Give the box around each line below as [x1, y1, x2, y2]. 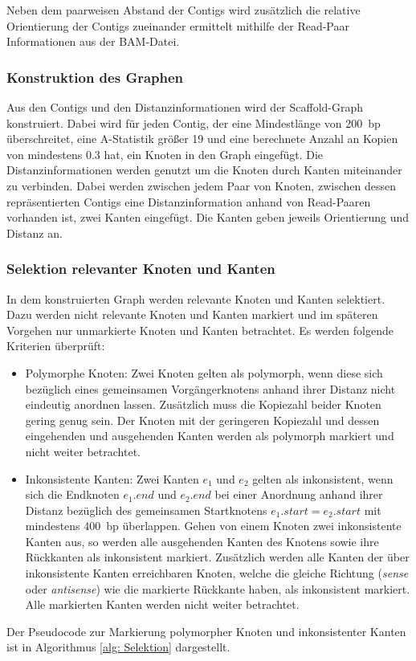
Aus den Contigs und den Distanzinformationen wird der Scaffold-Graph [6, 99, 364, 115]
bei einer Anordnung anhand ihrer [214, 486, 383, 503]
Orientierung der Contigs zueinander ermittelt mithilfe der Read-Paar [6, 17, 349, 34]
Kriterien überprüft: [6, 337, 105, 354]
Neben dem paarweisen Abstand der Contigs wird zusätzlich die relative [6, 2, 361, 18]
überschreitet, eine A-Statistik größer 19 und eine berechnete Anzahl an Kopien [6, 130, 398, 147]
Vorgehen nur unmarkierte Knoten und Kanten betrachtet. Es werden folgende [6, 321, 394, 338]
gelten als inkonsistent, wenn [252, 470, 394, 487]
